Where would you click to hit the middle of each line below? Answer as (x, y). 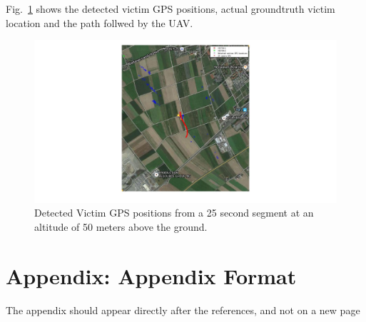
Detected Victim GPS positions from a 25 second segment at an (174, 213)
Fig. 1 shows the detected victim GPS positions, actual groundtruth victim (171, 9)
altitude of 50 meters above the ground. (121, 226)
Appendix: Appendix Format (151, 275)
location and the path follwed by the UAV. (100, 22)
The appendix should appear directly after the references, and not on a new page (183, 310)
